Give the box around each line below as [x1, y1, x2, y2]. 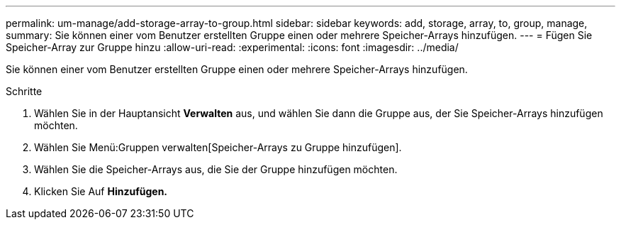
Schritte [6, 85, 43, 97]
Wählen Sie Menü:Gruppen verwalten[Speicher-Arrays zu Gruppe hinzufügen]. [34, 141, 402, 153]
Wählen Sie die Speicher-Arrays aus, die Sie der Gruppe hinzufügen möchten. [34, 163, 398, 175]
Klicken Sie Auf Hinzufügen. [34, 185, 168, 197]
